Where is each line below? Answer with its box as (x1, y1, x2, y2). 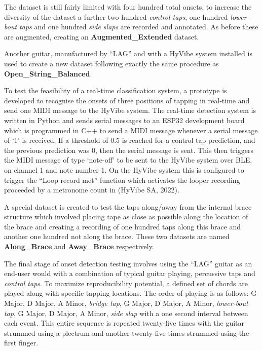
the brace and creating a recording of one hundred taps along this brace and (4, 221, 241, 231)
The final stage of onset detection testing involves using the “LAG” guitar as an (4, 258, 252, 268)
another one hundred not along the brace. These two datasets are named (4, 231, 230, 242)
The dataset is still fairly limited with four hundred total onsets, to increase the (4, 2, 252, 12)
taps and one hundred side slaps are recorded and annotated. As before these (19, 21, 258, 32)
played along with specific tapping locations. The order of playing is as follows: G (4, 288, 257, 298)
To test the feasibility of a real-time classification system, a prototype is (4, 85, 227, 96)
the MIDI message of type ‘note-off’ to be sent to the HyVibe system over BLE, (4, 154, 252, 165)
